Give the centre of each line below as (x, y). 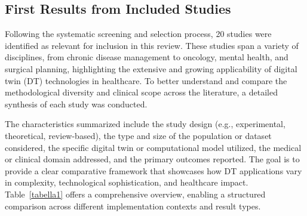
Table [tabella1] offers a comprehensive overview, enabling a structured (135, 194)
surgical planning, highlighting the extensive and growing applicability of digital (151, 68)
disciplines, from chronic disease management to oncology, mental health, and (147, 57)
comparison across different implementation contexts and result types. (133, 206)
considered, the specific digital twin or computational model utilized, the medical (153, 147)
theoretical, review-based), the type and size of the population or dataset (138, 135)
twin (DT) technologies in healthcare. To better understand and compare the (146, 80)
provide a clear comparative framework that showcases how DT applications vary (153, 170)
